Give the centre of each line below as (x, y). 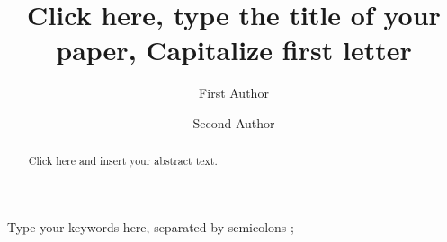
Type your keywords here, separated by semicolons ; (151, 226)
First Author (234, 93)
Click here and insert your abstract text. (123, 161)
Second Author (234, 122)
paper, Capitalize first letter (234, 50)
